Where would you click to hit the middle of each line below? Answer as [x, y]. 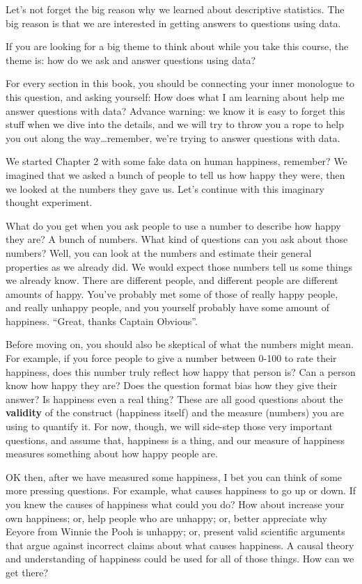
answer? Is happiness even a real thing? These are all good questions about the [174, 398]
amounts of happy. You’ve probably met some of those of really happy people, [172, 293]
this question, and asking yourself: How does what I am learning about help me [175, 96]
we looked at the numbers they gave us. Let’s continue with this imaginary [165, 188]
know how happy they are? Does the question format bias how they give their [172, 385]
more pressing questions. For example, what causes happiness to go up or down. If [181, 490]
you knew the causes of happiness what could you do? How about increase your [175, 504]
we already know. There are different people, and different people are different [172, 280]
